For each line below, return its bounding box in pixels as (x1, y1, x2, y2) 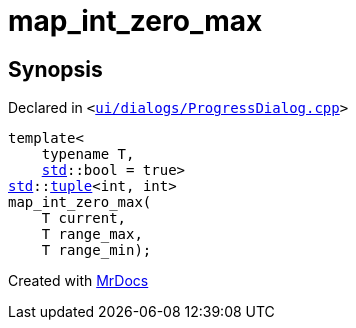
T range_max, (41, 226, 143, 243)
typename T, (41, 146, 135, 163)
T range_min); (41, 242, 152, 259)
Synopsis (8, 56, 103, 82)
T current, (41, 210, 127, 227)
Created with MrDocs (8, 272, 149, 290)
